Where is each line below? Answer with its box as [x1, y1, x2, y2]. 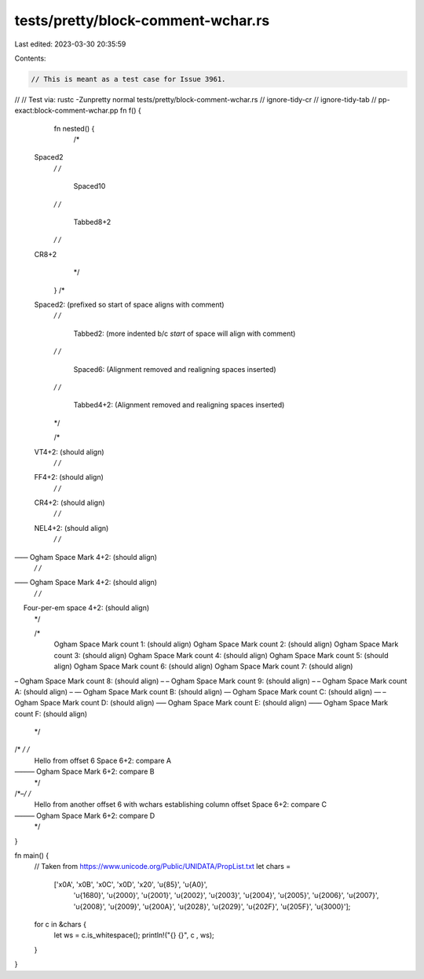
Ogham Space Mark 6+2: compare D [36, 811, 155, 820]
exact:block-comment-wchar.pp [14, 106, 119, 116]
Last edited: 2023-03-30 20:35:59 [14, 39, 126, 49]
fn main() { [14, 851, 49, 860]
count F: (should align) [14, 708, 88, 719]
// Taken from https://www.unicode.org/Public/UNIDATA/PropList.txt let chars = [34, 862, 291, 871]
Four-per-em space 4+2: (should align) [23, 603, 150, 613]
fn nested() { [53, 123, 95, 133]
